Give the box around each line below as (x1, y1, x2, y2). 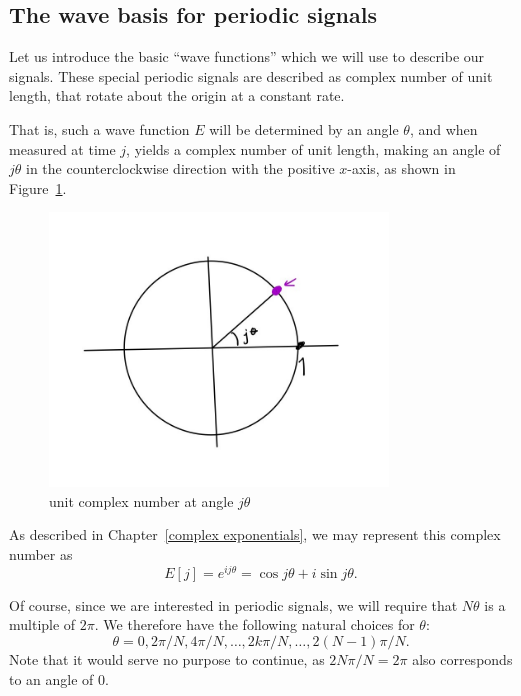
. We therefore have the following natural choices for (94, 614, 415, 635)
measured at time (9, 138, 116, 159)
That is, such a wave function (9, 118, 190, 139)
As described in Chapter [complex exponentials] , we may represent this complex (9, 524, 501, 545)
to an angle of (9, 668, 94, 689)
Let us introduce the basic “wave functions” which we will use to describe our (9, 46, 485, 67)
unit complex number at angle (49, 490, 234, 511)
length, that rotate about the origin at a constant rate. (9, 85, 345, 106)
